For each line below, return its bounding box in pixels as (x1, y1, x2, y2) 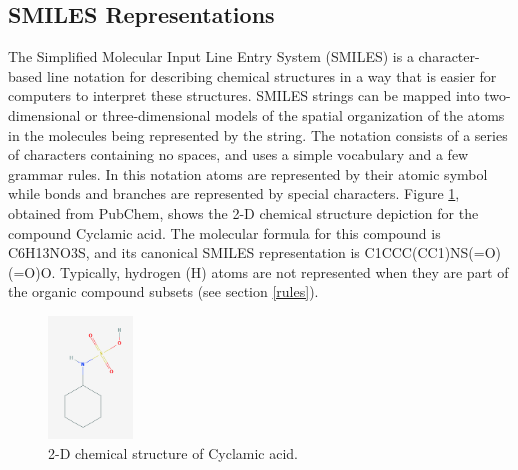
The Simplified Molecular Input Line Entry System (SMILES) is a (8, 46, 414, 67)
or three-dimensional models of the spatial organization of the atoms (85, 104, 505, 125)
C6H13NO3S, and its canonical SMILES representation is (8, 242, 360, 263)
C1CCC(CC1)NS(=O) (364, 242, 502, 263)
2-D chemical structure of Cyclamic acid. (48, 442, 298, 463)
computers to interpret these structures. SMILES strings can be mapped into (8, 85, 480, 106)
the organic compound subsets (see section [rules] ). (8, 281, 319, 302)
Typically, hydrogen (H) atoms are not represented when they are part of (60, 261, 509, 282)
